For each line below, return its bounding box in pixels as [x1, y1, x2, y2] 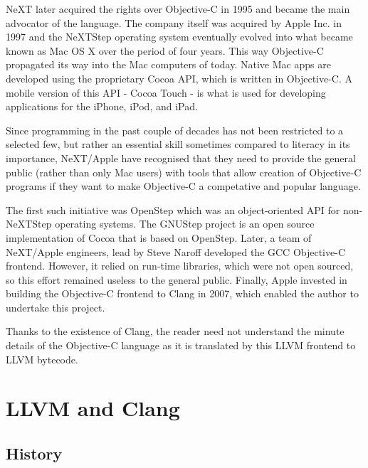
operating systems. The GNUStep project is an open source [55, 216, 315, 231]
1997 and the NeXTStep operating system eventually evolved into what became [6, 29, 353, 44]
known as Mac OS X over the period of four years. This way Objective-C [6, 43, 324, 58]
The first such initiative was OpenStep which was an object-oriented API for [6, 202, 340, 217]
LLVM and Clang [6, 393, 180, 422]
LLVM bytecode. [6, 351, 78, 366]
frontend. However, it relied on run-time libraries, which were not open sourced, [6, 258, 354, 273]
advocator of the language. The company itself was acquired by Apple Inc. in [6, 15, 342, 30]
